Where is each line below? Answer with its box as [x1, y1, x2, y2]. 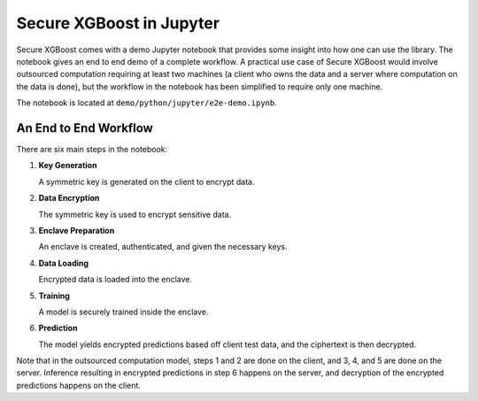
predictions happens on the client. [16, 380, 142, 390]
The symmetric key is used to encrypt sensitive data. [38, 209, 232, 220]
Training [38, 290, 71, 301]
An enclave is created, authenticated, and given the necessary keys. [38, 242, 288, 252]
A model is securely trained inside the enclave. [38, 306, 209, 317]
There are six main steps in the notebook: [16, 144, 168, 155]
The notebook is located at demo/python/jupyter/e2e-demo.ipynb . [16, 97, 278, 108]
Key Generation [38, 160, 97, 171]
